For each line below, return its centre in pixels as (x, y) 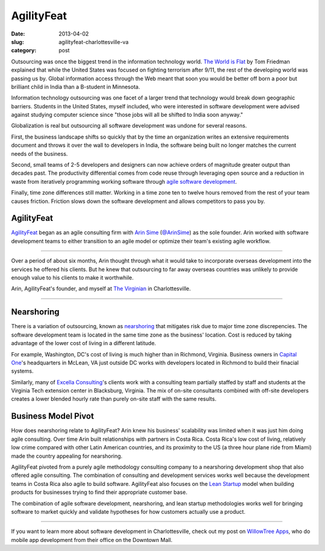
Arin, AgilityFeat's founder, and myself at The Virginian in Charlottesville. (101, 288)
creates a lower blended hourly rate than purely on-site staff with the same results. (114, 399)
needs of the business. (39, 154)
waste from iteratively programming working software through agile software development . (124, 181)
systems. (22, 371)
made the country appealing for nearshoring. (67, 456)
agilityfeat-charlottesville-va (94, 42)
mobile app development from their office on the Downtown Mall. (92, 540)
